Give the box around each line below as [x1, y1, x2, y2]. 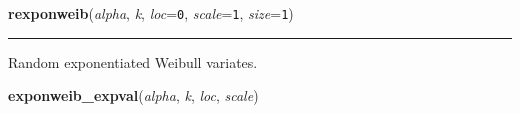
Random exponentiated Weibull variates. [8, 51, 258, 72]
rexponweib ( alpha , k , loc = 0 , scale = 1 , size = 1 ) [8, 3, 294, 23]
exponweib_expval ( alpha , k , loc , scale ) [8, 85, 259, 106]
